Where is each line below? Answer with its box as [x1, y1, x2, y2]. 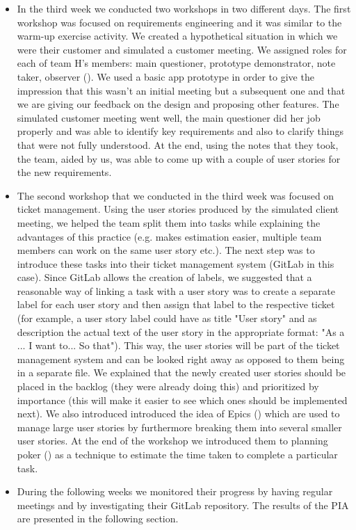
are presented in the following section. [17, 511, 179, 526]
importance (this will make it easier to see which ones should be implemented [17, 392, 348, 407]
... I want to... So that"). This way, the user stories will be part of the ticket [17, 338, 340, 353]
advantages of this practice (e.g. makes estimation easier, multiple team [17, 229, 322, 243]
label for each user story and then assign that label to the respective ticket [17, 297, 335, 312]
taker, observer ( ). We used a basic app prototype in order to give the [17, 69, 314, 83]
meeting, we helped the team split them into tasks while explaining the [17, 215, 321, 230]
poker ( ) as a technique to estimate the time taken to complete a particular [17, 447, 338, 461]
